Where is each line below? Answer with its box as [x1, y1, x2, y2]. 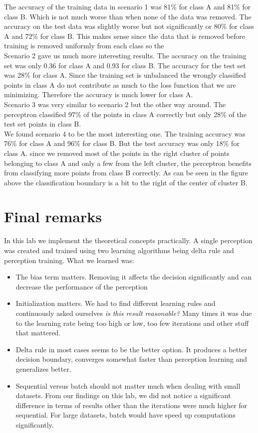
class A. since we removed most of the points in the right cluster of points [4, 147, 230, 158]
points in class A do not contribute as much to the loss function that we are [4, 79, 236, 90]
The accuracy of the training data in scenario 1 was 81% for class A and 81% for [4, 1, 251, 11]
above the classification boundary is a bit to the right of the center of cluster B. [4, 177, 248, 187]
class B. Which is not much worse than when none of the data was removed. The [4, 11, 252, 21]
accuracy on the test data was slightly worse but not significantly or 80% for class [4, 21, 254, 31]
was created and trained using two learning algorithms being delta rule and [4, 245, 234, 255]
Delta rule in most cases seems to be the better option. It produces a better [15, 344, 248, 354]
